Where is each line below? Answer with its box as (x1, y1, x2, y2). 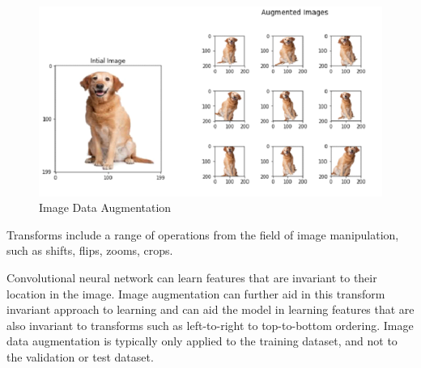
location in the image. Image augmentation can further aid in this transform (6, 285, 385, 302)
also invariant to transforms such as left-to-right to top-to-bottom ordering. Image (6, 316, 414, 333)
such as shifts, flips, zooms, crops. (6, 242, 173, 259)
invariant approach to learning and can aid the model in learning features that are (6, 301, 415, 318)
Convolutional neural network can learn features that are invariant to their (6, 269, 377, 286)
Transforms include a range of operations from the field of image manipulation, (6, 226, 399, 243)
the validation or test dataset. (6, 348, 154, 365)
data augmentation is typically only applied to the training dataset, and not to (6, 332, 398, 349)
